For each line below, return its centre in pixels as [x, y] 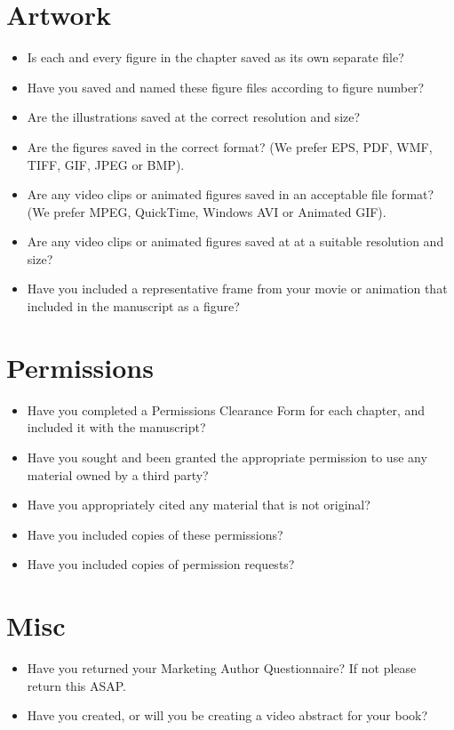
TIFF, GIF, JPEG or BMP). [106, 164]
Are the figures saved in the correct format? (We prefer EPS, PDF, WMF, [230, 146]
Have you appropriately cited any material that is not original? [199, 505]
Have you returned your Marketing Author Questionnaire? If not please [222, 668]
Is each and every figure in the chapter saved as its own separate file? [215, 57]
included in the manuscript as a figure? [133, 306]
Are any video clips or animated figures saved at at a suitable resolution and [235, 241]
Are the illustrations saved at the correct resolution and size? [194, 117]
